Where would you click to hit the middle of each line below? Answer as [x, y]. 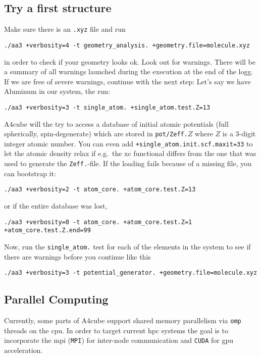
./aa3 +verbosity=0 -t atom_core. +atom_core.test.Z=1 [98, 222]
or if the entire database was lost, [56, 205]
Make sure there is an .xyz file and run [65, 29]
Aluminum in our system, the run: [57, 91]
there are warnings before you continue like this [77, 256]
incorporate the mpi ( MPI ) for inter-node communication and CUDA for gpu [119, 340]
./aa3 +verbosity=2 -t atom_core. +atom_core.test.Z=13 [100, 190]
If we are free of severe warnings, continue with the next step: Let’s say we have [127, 81]
